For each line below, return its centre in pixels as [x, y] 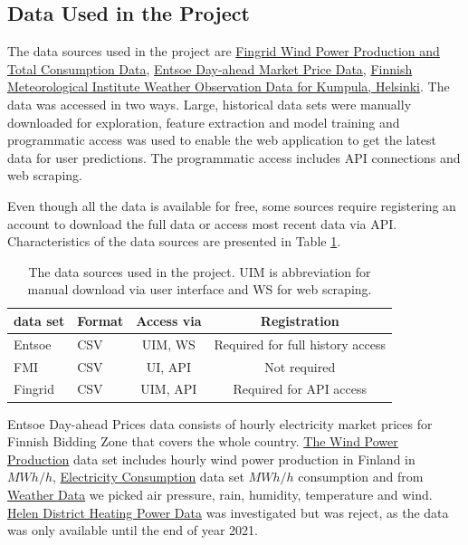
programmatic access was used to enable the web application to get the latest [222, 140]
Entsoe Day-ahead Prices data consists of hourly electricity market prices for [220, 423]
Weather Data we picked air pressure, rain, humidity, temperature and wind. [220, 494]
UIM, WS [168, 344]
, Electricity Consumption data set [148, 477]
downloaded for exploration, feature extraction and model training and [204, 122]
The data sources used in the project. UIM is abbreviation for [200, 271]
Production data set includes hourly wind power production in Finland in [211, 459]
